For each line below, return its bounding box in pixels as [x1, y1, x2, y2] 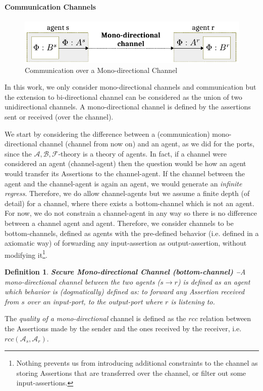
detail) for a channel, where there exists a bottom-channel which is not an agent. [5, 198, 254, 208]
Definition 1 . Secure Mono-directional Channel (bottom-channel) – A [5, 266, 246, 277]
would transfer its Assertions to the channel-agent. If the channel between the [5, 168, 245, 178]
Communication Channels [5, 1, 96, 12]
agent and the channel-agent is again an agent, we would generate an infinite [5, 178, 242, 188]
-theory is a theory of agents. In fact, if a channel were [58, 148, 227, 159]
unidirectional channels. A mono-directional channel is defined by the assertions [5, 101, 251, 112]
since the [5, 148, 32, 159]
